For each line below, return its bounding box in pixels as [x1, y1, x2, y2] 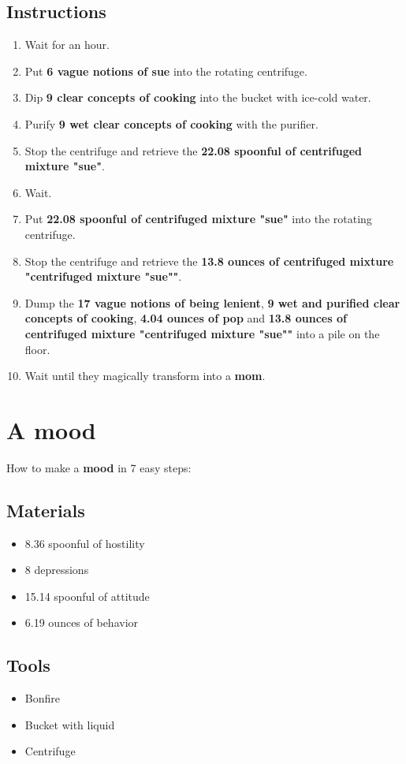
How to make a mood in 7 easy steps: [6, 459, 192, 475]
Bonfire [24, 690, 60, 706]
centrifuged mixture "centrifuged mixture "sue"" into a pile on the [24, 325, 380, 341]
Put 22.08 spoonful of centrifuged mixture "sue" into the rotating [24, 211, 372, 227]
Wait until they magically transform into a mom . [24, 367, 266, 384]
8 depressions [24, 561, 89, 578]
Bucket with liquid [24, 716, 115, 732]
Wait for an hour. [24, 36, 110, 53]
